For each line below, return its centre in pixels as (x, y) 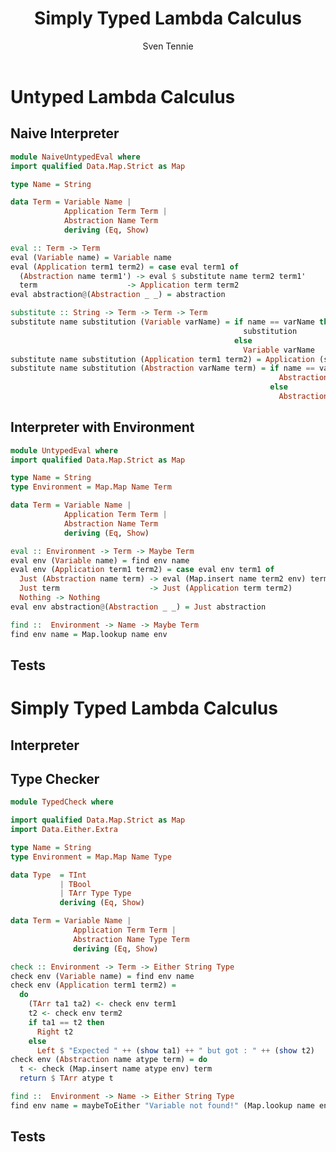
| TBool (75, 884)
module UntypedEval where (64, 450)
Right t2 (55, 1032)
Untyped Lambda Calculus (123, 96)
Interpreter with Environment (102, 427)
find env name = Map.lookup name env (89, 634)
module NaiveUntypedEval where (75, 157)
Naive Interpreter (65, 133)
